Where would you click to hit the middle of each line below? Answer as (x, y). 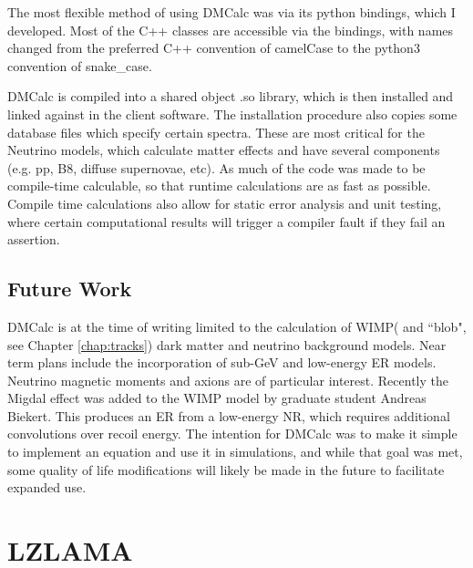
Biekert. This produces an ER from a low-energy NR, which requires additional (229, 415)
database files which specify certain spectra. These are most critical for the (216, 132)
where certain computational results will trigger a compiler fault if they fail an (226, 221)
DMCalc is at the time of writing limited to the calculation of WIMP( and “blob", (237, 326)
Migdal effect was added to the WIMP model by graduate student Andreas (217, 398)
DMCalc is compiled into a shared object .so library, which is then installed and (231, 96)
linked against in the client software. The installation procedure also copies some (232, 114)
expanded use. (47, 487)
